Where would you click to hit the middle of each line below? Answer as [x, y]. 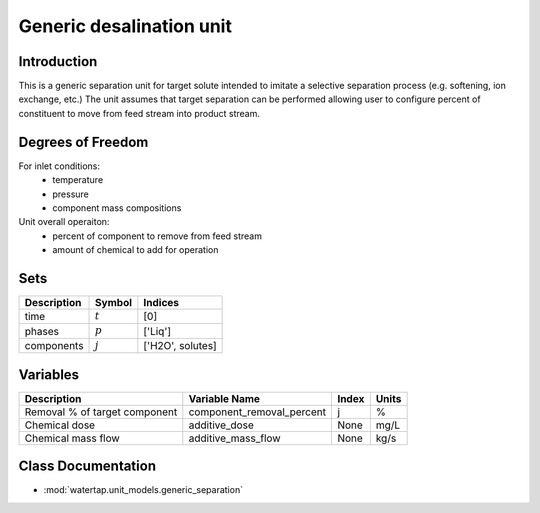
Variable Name [224, 398]
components [54, 345]
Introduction [58, 61]
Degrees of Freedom [83, 141]
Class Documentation [87, 466]
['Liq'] [157, 331]
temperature [78, 180]
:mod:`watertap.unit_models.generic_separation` [143, 490]
